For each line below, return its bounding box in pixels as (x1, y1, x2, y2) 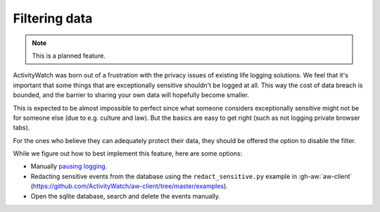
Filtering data (13, 11, 93, 26)
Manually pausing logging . (30, 162, 108, 170)
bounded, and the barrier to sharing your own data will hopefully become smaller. (13, 91, 250, 99)
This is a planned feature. (32, 51, 106, 60)
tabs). (13, 123, 30, 132)
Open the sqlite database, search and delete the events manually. (30, 192, 221, 200)
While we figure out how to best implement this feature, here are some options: (13, 149, 243, 158)
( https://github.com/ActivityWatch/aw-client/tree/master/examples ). (30, 182, 228, 190)
